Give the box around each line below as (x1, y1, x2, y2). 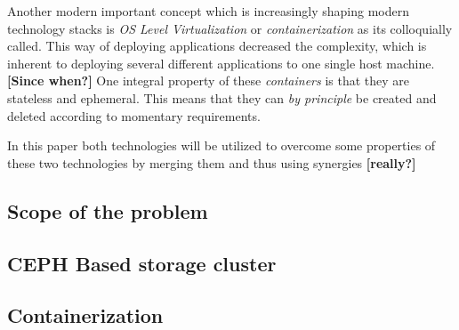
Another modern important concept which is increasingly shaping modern (7, 2, 409, 20)
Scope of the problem (7, 197, 208, 224)
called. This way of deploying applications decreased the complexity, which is (7, 36, 427, 55)
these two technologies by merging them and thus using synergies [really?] (7, 153, 416, 172)
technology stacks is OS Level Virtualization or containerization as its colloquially (7, 19, 453, 37)
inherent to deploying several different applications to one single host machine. (7, 53, 435, 72)
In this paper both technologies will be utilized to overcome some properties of (7, 136, 436, 155)
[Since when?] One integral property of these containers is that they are (7, 71, 410, 90)
